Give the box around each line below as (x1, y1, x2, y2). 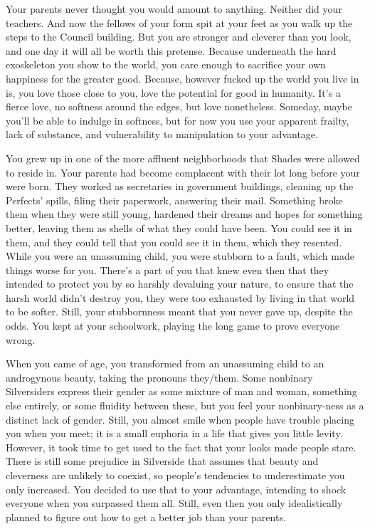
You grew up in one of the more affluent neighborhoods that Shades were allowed (6, 150, 360, 165)
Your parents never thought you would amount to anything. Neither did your (6, 1, 342, 16)
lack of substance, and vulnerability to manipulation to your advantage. (6, 127, 318, 142)
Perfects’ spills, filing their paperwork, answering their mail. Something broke (6, 192, 343, 207)
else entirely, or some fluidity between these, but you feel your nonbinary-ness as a (6, 398, 364, 413)
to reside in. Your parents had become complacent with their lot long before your (6, 164, 360, 179)
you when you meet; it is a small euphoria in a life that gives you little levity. (6, 426, 343, 441)
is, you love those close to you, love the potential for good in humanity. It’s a (6, 85, 341, 100)
